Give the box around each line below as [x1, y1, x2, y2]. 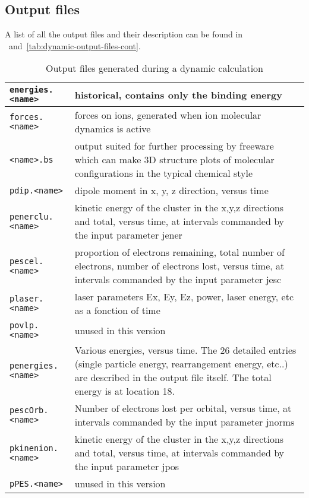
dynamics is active [74, 122, 151, 136]
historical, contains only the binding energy [74, 87, 283, 101]
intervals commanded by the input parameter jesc [74, 272, 282, 287]
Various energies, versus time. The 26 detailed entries [74, 343, 297, 357]
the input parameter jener [74, 228, 182, 242]
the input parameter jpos [74, 459, 179, 474]
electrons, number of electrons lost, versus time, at [74, 259, 285, 273]
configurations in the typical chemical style [74, 166, 253, 180]
